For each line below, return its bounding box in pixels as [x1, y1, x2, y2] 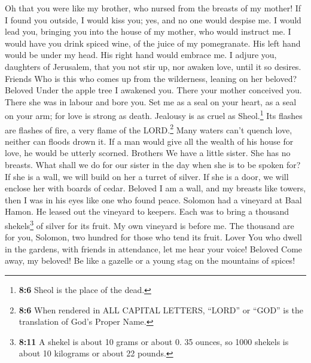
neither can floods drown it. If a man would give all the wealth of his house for [5, 135, 294, 147]
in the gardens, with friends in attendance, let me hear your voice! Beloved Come [5, 242, 303, 255]
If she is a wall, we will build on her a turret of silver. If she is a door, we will [5, 170, 289, 182]
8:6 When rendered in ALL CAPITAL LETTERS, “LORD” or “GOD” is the [19, 303, 303, 316]
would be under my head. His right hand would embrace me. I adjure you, [5, 48, 277, 61]
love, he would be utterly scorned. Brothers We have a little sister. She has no [5, 147, 291, 159]
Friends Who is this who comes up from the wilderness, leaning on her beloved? [5, 72, 297, 84]
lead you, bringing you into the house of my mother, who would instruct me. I [5, 25, 291, 38]
